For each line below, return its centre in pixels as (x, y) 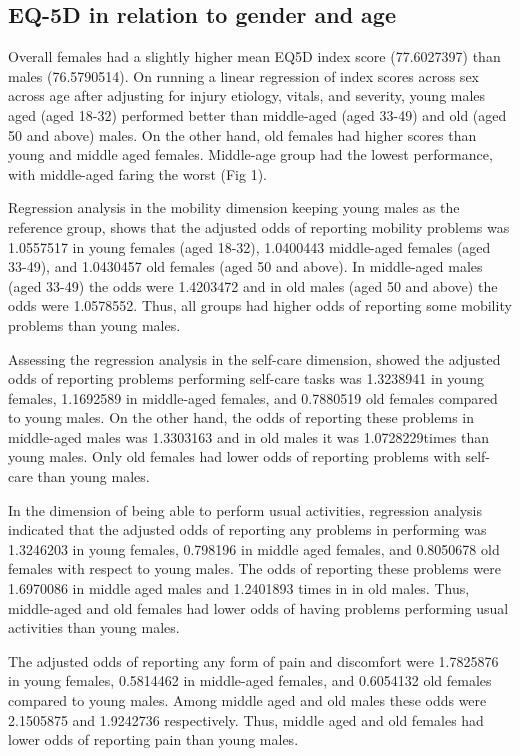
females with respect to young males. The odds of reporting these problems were (254, 568)
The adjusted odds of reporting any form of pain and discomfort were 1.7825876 (253, 660)
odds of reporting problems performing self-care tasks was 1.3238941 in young (246, 378)
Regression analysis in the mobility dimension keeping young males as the (234, 207)
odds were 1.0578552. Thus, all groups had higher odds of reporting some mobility (260, 305)
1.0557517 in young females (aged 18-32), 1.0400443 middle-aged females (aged (249, 246)
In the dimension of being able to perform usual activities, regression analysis (245, 509)
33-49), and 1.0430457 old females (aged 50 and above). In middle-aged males (245, 266)
